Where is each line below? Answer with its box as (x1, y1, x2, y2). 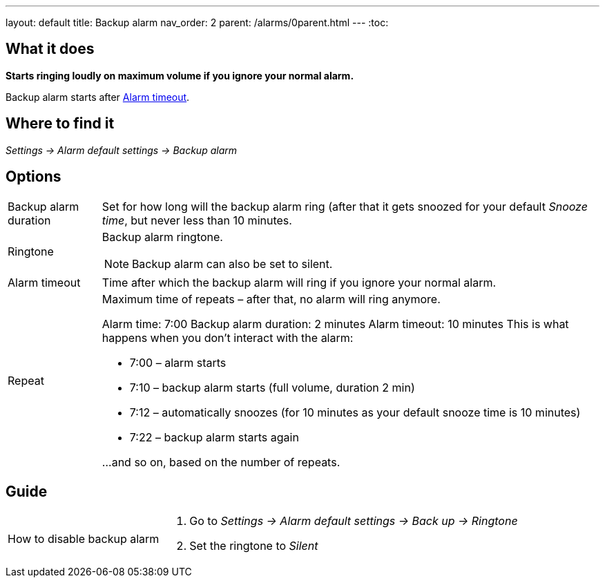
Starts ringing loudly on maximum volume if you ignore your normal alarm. (6, 69, 354, 82)
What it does (6, 40, 95, 58)
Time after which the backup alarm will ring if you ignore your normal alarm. (102, 275, 497, 289)
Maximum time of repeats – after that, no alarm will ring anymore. (102, 291, 441, 306)
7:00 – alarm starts (129, 355, 227, 370)
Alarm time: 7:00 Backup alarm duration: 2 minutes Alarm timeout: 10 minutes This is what (102, 316, 569, 331)
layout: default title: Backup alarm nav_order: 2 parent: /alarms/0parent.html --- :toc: (6, 17, 389, 28)
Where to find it (6, 115, 115, 133)
